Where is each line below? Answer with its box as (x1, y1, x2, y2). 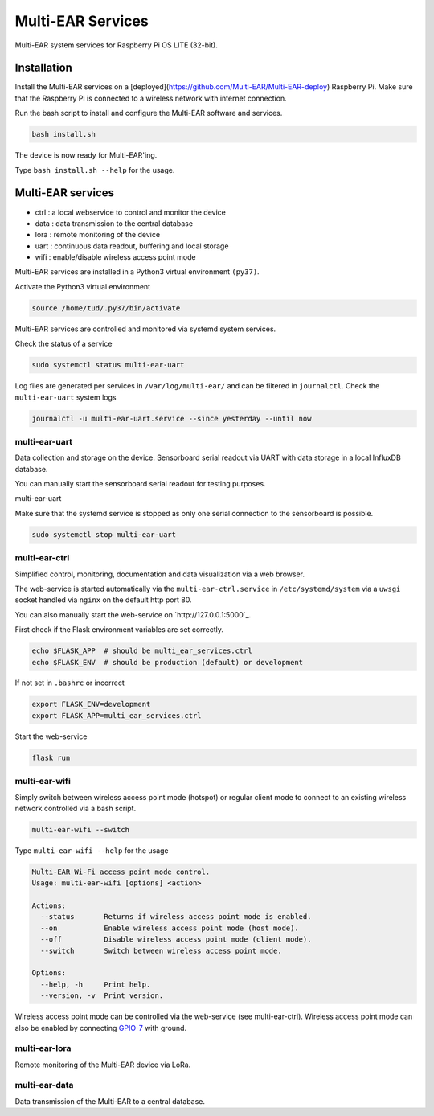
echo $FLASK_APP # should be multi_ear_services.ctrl (31, 646, 252, 655)
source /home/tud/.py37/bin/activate (31, 303, 181, 313)
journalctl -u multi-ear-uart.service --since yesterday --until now (31, 414, 312, 423)
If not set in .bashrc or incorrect (14, 678, 125, 687)
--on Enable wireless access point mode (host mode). (40, 923, 299, 933)
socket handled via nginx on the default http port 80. (14, 595, 192, 605)
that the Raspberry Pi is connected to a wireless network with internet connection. (14, 93, 287, 103)
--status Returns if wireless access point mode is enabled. (40, 913, 312, 921)
